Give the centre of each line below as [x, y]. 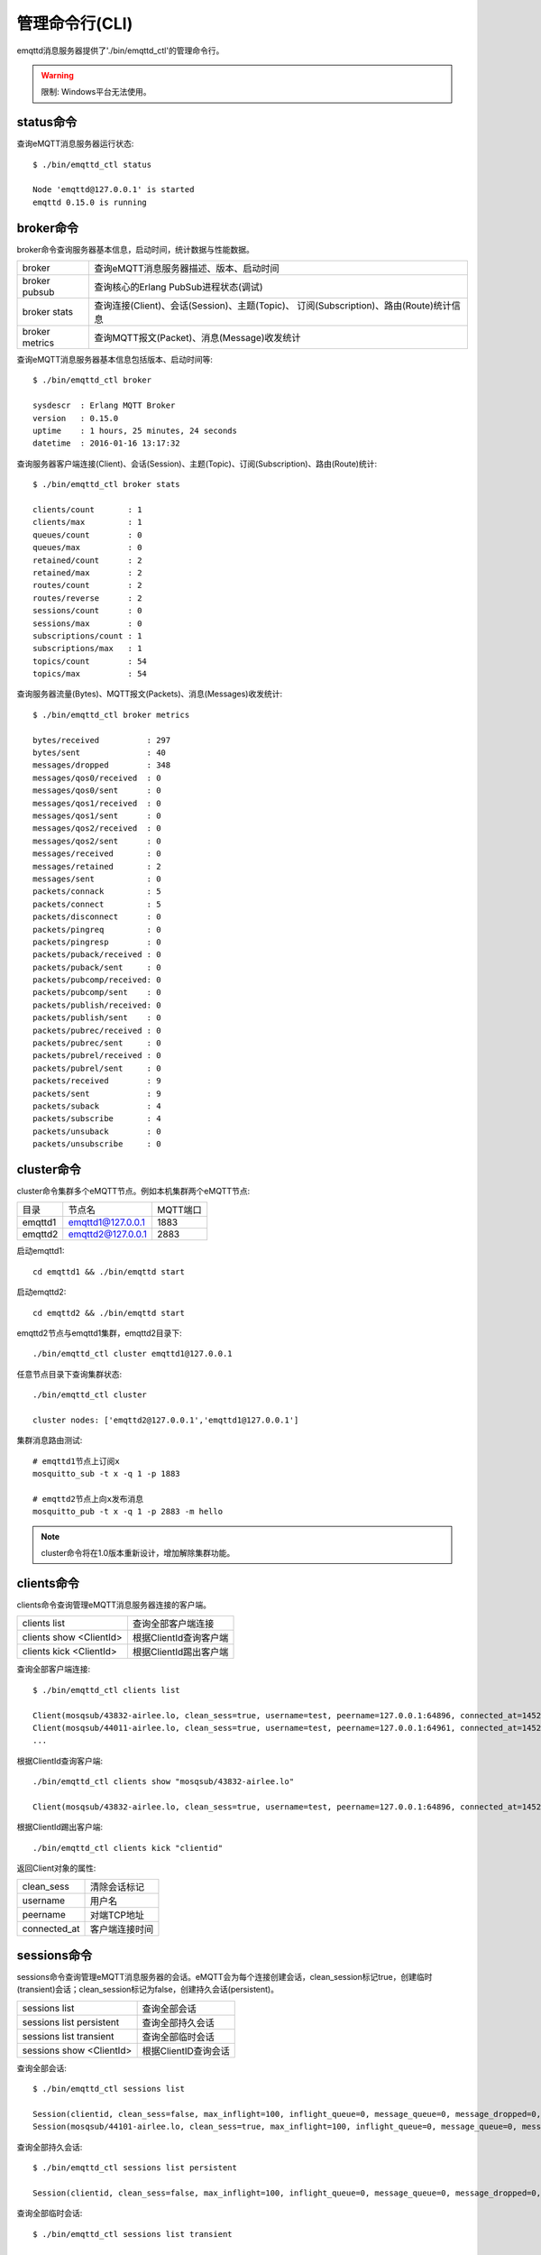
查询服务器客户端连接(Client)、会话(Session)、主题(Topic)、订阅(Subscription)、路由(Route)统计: [197, 464]
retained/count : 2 [87, 560]
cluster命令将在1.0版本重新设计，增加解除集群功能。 [138, 1553]
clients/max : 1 [87, 522]
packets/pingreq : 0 [97, 930]
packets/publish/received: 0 [97, 1005]
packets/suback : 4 [97, 1106]
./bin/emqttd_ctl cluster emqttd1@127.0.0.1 [133, 1354]
